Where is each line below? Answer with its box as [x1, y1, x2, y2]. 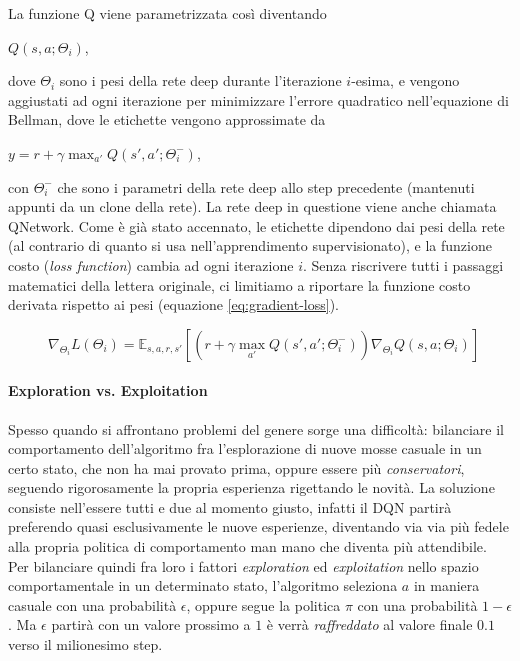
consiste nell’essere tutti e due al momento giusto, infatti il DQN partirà [8, 496, 452, 517]
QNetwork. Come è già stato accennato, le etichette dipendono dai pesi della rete [8, 215, 505, 236]
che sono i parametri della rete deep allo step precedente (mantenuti [57, 176, 475, 197]
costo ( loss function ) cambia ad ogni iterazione [8, 254, 294, 275]
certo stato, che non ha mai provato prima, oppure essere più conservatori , [8, 457, 465, 478]
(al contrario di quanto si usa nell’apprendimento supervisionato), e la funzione [8, 235, 492, 256]
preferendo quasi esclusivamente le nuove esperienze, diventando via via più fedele [8, 516, 509, 537]
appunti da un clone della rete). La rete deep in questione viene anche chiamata [8, 196, 497, 217]
